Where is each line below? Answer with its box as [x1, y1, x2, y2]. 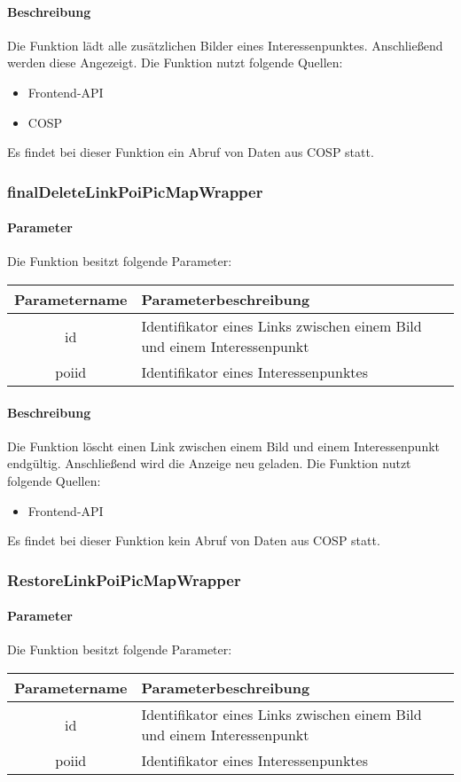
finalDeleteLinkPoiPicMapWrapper [7, 180, 263, 202]
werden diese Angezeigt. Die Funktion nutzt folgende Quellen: [7, 53, 343, 72]
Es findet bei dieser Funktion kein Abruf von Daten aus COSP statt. [7, 531, 380, 550]
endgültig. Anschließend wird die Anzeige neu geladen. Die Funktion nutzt [7, 454, 411, 473]
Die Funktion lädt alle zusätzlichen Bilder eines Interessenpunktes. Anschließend [7, 35, 443, 54]
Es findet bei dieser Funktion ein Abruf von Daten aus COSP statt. [7, 143, 374, 161]
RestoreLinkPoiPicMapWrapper [7, 568, 241, 590]
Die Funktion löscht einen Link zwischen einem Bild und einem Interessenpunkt [7, 436, 441, 455]
